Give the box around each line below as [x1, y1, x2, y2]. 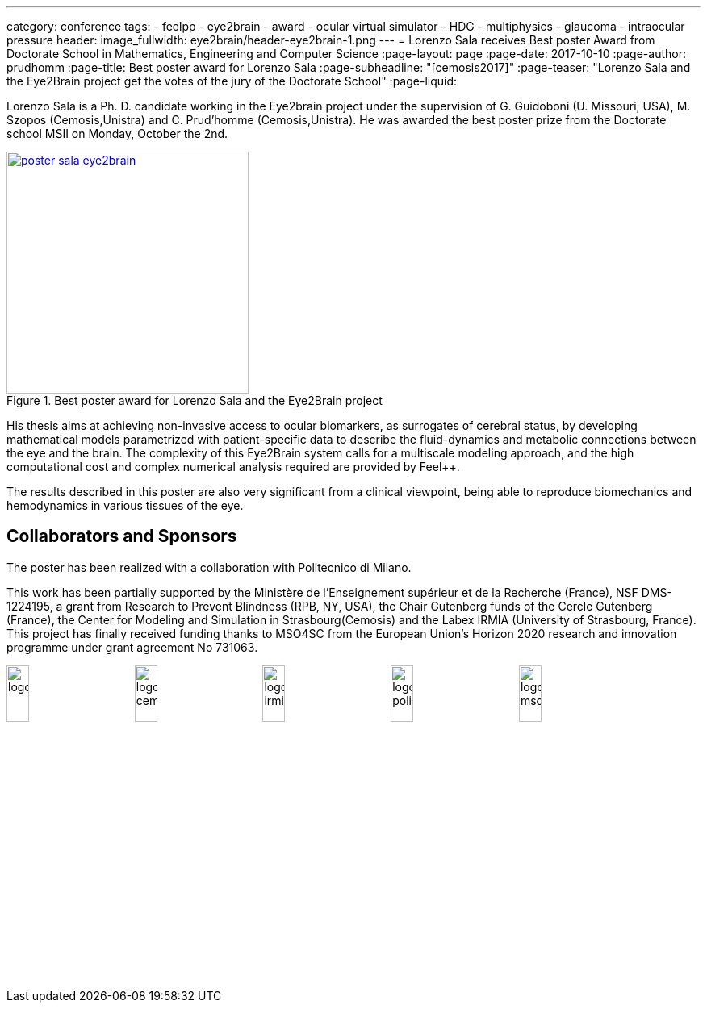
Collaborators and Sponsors [6, 526, 237, 547]
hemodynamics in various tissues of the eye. [6, 498, 244, 512]
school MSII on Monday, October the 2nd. [6, 127, 228, 140]
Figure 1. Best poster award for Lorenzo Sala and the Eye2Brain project [6, 394, 383, 407]
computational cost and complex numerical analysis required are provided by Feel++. [6, 460, 460, 473]
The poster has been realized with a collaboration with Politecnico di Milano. [6, 560, 412, 574]
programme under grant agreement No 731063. [6, 640, 258, 654]
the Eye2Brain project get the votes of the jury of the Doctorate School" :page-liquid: [6, 74, 458, 88]
